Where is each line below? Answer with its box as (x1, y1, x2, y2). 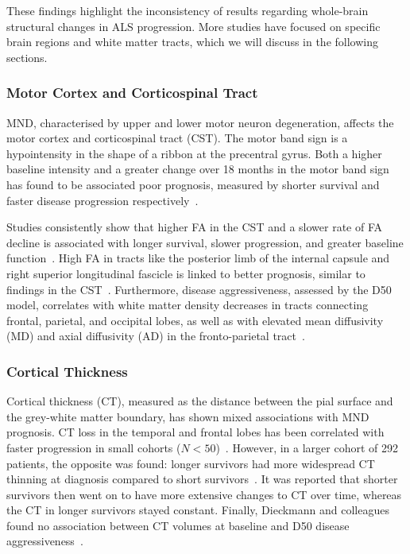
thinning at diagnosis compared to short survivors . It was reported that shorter (6, 471, 398, 487)
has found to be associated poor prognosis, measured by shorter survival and (6, 176, 380, 192)
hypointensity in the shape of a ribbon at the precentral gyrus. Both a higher (6, 145, 382, 161)
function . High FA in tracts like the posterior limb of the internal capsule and (6, 250, 390, 266)
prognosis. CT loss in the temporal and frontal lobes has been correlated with (6, 424, 385, 440)
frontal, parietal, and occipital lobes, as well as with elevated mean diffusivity (6, 312, 384, 328)
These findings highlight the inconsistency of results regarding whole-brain (6, 2, 369, 18)
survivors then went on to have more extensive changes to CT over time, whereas (6, 486, 402, 502)
